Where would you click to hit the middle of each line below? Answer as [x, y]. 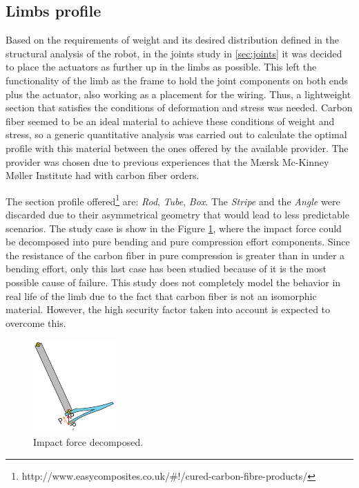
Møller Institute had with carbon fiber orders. [103, 175]
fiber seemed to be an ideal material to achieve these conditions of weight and [170, 121]
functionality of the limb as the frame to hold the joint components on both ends [177, 80]
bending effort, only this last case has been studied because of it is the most [166, 269]
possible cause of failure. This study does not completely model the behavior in [173, 282]
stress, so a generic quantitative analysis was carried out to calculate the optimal [176, 134]
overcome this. [36, 322]
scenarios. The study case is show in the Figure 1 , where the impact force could [174, 228]
